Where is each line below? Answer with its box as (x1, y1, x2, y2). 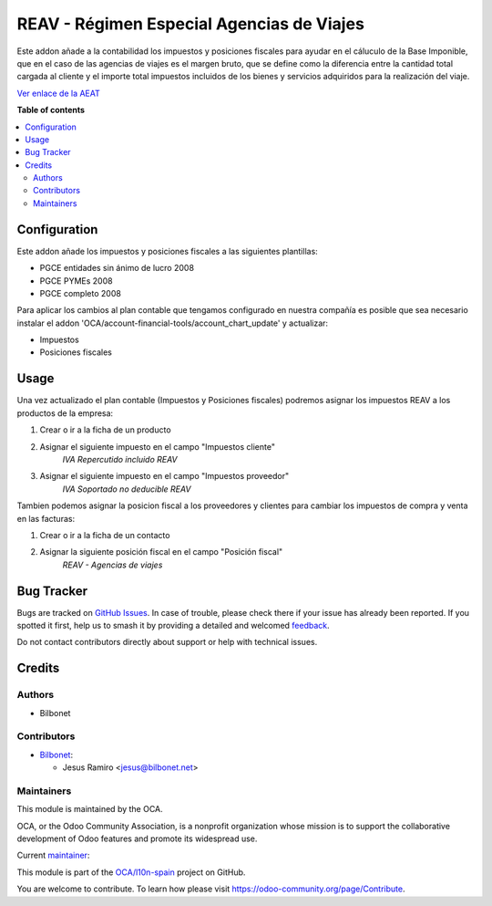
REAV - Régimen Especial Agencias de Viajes (16, 14, 364, 34)
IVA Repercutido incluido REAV (62, 453, 178, 464)
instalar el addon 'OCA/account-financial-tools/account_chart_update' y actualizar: (16, 318, 328, 328)
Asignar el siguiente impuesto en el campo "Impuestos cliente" (39, 441, 275, 452)
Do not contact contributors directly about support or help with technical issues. (16, 637, 318, 648)
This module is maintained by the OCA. (16, 804, 163, 815)
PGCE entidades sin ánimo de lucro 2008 (39, 263, 195, 274)
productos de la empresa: (16, 407, 114, 419)
